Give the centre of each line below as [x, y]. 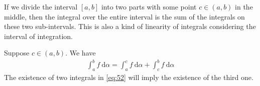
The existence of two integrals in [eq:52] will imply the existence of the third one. [129, 77]
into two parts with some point [149, 6]
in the [244, 6]
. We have [81, 53]
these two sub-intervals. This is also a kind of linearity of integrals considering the [130, 26]
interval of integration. [38, 36]
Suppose [17, 53]
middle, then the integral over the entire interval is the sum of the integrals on [124, 16]
